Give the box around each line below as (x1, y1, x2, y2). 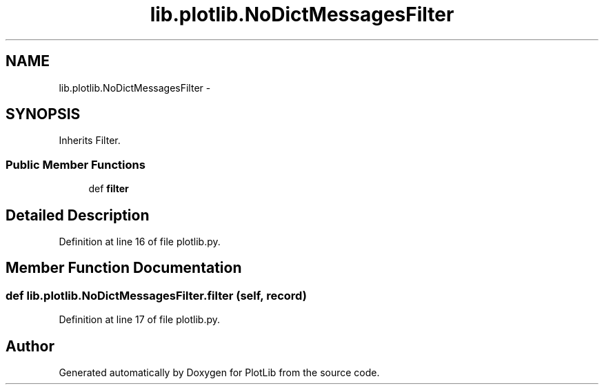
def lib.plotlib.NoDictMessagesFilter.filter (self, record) (6, 288, 307, 302)
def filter (88, 183, 129, 195)
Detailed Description (6, 206, 150, 224)
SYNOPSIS (6, 105, 81, 123)
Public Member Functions (6, 157, 145, 172)
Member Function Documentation (6, 259, 242, 277)
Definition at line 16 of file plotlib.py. (59, 236, 221, 248)
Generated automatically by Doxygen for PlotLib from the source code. (59, 367, 380, 379)
